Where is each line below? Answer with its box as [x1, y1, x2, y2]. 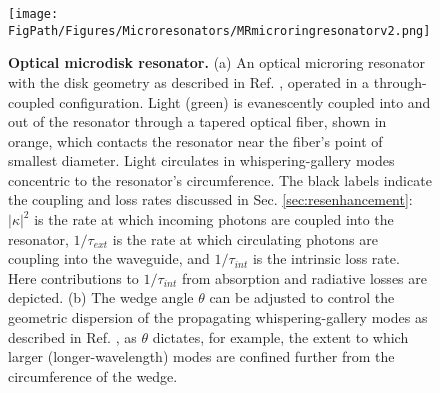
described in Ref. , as [8, 326, 137, 347]
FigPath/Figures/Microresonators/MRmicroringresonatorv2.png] [8, 23, 431, 38]
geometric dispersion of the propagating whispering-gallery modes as [8, 307, 428, 328]
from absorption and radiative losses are [181, 267, 427, 288]
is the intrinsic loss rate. [252, 248, 400, 269]
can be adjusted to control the [209, 287, 395, 308]
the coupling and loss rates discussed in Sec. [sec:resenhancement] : [8, 189, 413, 210]
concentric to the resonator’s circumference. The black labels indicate [8, 169, 432, 190]
